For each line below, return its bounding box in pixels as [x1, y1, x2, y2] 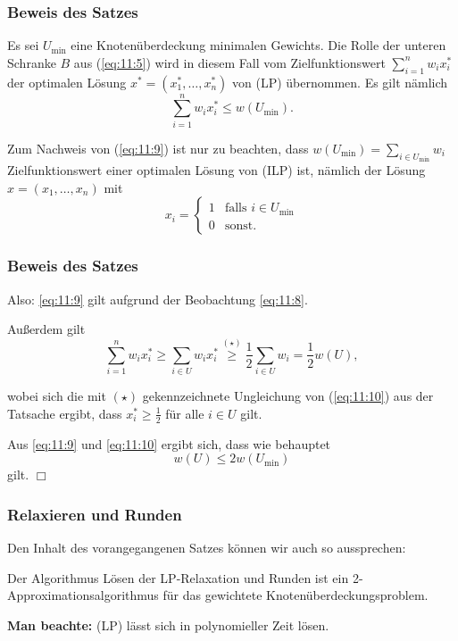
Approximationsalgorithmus [7, 586, 159, 604]
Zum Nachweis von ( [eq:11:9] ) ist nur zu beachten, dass [7, 138, 309, 157]
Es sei [7, 36, 39, 54]
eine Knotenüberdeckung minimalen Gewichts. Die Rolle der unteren [71, 36, 446, 54]
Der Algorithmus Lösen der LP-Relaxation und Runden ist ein [7, 568, 349, 587]
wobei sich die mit [7, 387, 106, 405]
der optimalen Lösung [7, 72, 127, 91]
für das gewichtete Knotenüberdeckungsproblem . [162, 586, 429, 604]
